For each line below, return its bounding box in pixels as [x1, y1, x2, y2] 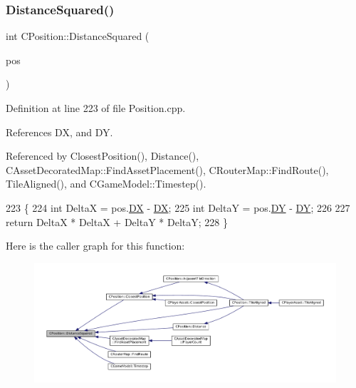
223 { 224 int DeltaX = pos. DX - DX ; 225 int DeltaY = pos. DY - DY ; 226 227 [6, 200, 350, 215]
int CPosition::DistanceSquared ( [6, 29, 150, 44]
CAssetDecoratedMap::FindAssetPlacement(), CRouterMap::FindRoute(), [6, 162, 329, 177]
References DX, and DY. [6, 124, 113, 139]
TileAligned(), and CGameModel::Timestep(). [6, 176, 206, 191]
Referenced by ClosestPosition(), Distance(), [6, 148, 199, 163]
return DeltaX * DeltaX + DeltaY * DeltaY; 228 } [6, 214, 228, 229]
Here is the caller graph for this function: [6, 238, 185, 253]
